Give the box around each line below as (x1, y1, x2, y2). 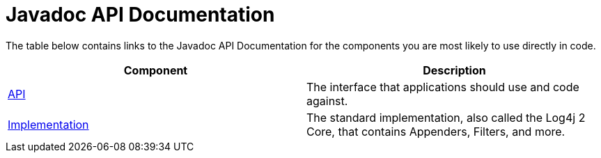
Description (423, 63, 486, 77)
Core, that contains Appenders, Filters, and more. (306, 124, 565, 139)
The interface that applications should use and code (306, 79, 579, 94)
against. (306, 93, 348, 108)
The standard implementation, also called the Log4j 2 (306, 110, 586, 125)
